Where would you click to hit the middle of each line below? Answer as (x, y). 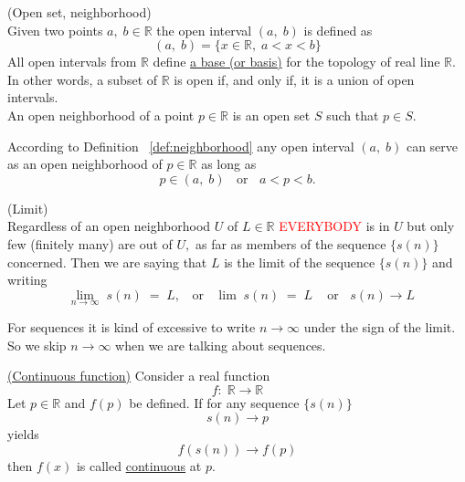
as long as (229, 164)
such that (353, 115)
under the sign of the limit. (380, 326)
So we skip (37, 345)
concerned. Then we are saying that (107, 262)
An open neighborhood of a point (101, 115)
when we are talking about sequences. (221, 345)
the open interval (204, 30)
